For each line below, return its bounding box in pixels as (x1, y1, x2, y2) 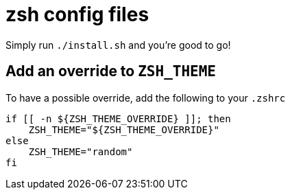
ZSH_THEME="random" (28, 146, 133, 157)
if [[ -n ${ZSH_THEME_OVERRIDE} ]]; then (5, 113, 231, 124)
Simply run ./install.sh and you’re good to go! (5, 38, 231, 51)
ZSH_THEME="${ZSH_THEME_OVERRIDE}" (28, 124, 219, 135)
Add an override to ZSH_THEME (5, 62, 217, 80)
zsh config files (5, 3, 149, 26)
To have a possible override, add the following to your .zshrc (5, 91, 286, 104)
